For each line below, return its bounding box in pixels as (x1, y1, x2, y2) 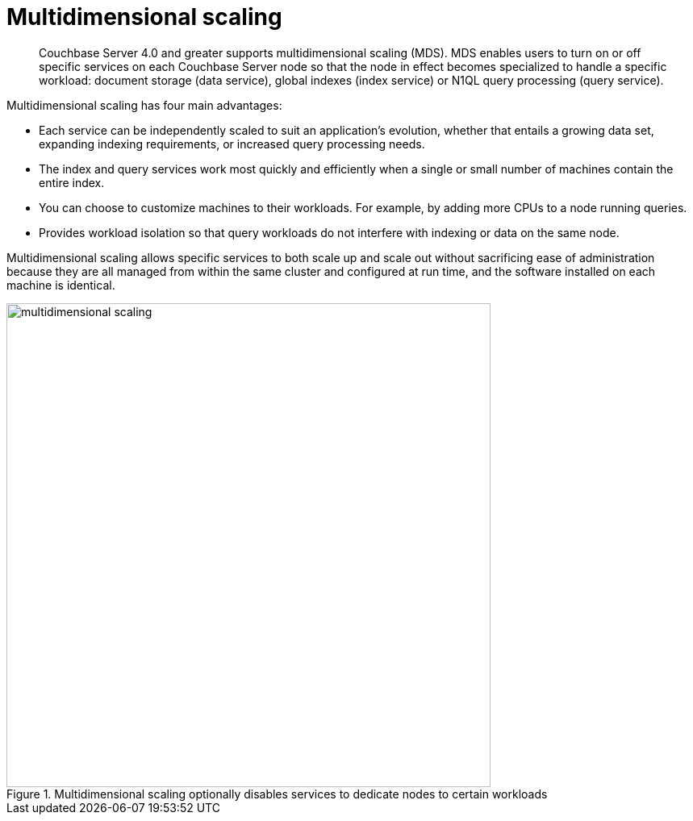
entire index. (39, 175, 105, 190)
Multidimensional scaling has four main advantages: (6, 98, 282, 112)
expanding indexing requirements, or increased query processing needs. (39, 136, 425, 151)
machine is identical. (6, 277, 115, 292)
